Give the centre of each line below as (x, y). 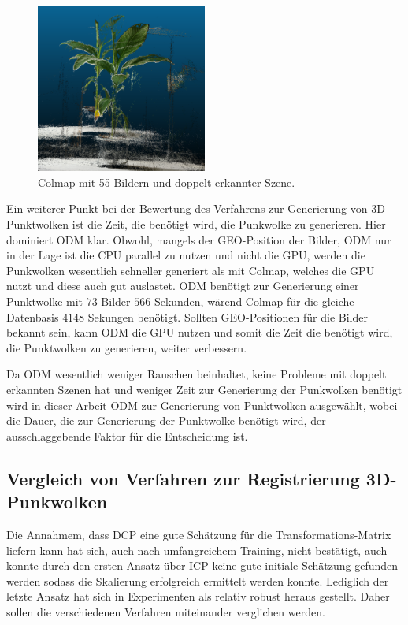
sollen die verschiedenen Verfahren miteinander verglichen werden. (166, 611)
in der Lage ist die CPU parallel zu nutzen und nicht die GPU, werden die (186, 255)
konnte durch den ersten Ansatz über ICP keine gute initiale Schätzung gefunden (202, 565)
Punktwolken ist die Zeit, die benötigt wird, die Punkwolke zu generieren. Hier (196, 224)
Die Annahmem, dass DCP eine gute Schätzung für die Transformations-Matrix (199, 534)
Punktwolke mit (45, 301)
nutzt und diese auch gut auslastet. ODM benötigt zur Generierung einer (183, 286)
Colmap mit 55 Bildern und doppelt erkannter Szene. (167, 182)
